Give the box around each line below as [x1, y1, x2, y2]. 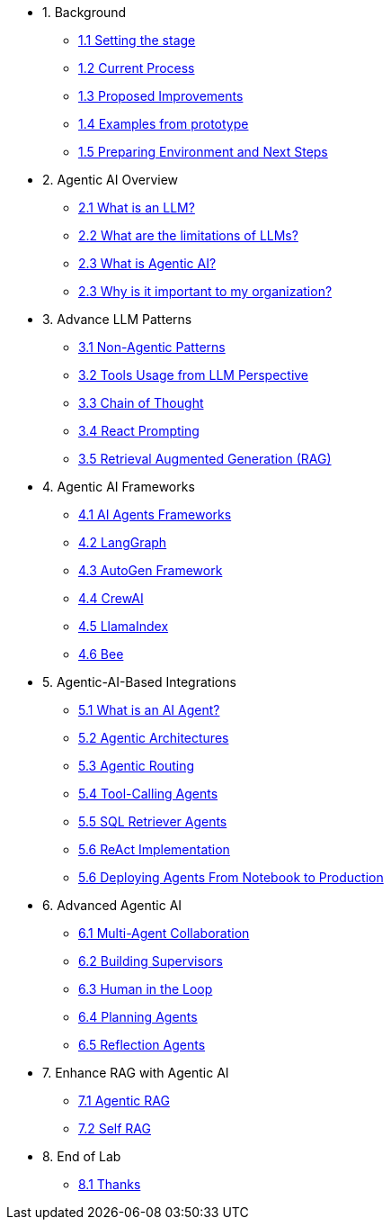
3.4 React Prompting [78, 423, 200, 438]
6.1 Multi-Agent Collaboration [78, 925, 250, 941]
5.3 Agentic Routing [78, 758, 195, 773]
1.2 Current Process [78, 60, 195, 76]
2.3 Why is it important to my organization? [78, 284, 333, 299]
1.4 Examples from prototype [78, 116, 249, 131]
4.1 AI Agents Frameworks [78, 507, 232, 522]
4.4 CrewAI [78, 591, 144, 606]
